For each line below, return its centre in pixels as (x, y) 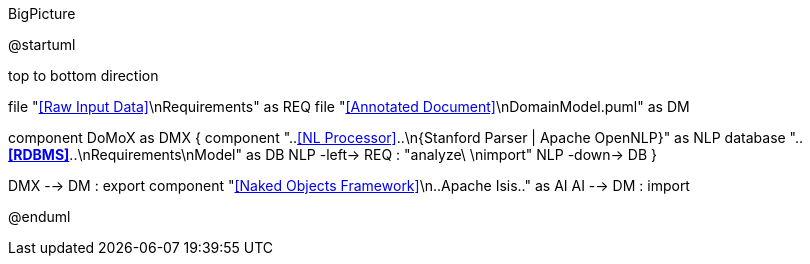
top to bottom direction (83, 75)
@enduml (39, 216)
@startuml (42, 44)
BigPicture (42, 13)
